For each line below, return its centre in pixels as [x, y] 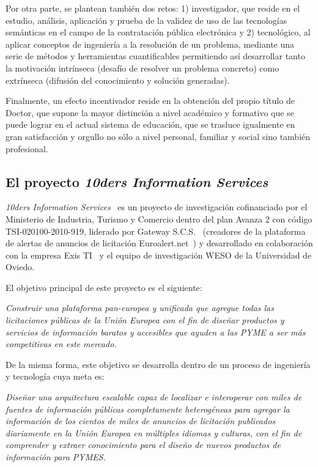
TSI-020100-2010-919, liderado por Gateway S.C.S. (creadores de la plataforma [156, 231]
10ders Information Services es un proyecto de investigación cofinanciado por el [157, 207]
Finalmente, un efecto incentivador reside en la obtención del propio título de [150, 101]
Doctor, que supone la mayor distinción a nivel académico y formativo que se [150, 112]
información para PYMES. [56, 457]
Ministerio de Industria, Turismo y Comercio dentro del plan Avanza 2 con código [159, 219]
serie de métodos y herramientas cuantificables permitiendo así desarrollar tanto [155, 56]
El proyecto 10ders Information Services [137, 181]
